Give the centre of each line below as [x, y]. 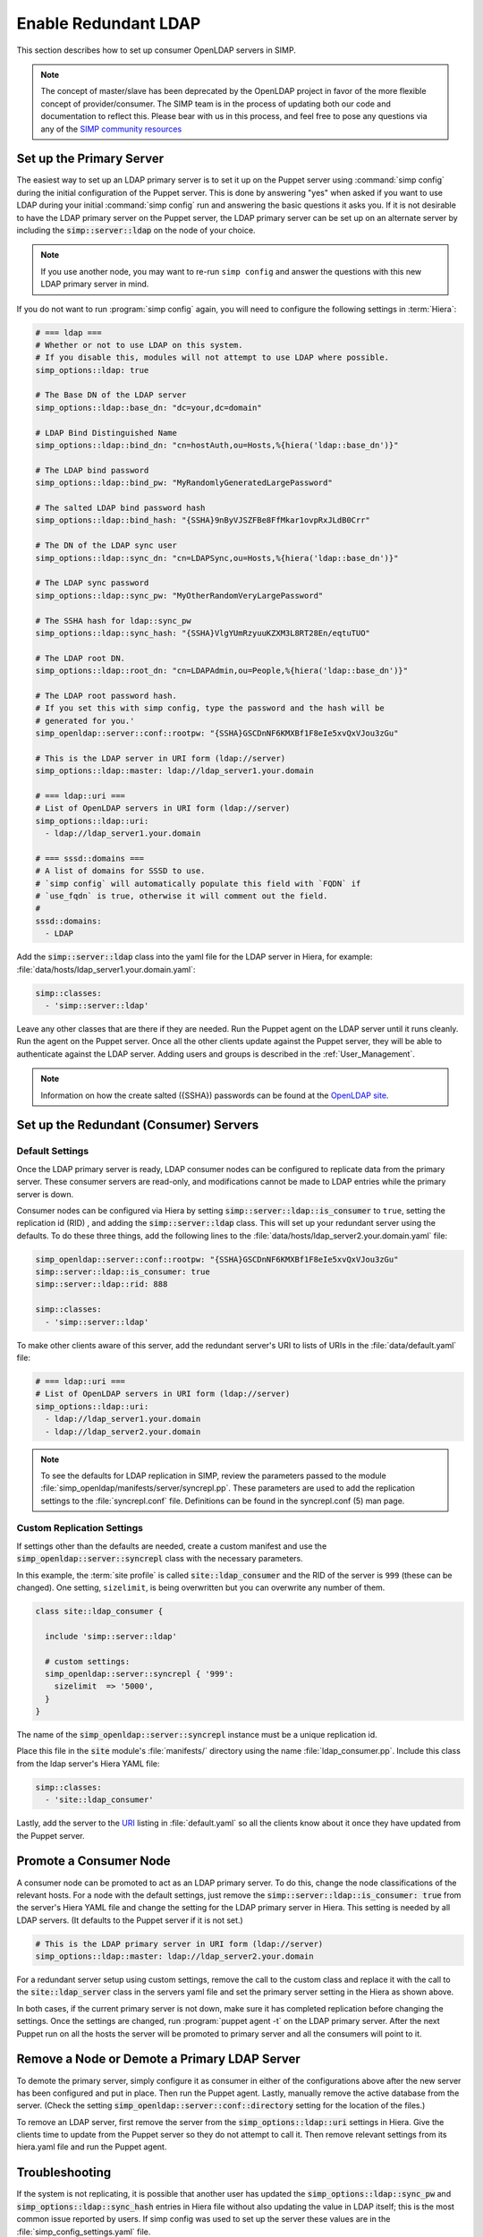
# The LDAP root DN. [80, 658]
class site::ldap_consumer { [99, 1611]
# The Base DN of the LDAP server [111, 395]
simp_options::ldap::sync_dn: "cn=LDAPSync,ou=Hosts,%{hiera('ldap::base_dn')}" [217, 558]
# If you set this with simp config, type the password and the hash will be [210, 708]
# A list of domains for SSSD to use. [120, 871]
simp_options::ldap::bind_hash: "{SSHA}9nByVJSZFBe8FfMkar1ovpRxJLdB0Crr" [203, 520]
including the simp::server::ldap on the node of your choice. [136, 230]
